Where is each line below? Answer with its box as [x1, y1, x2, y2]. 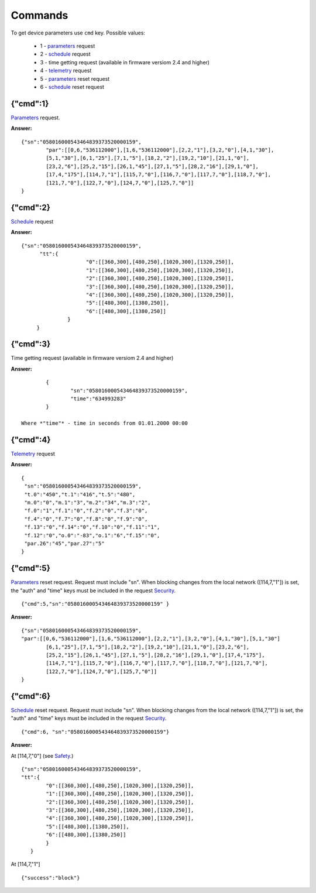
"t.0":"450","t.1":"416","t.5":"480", [24, 491, 136, 497]
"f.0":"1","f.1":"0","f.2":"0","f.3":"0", [24, 507, 148, 514]
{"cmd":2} [11, 202, 51, 212]
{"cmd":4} [11, 435, 51, 445]
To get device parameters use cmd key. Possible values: [11, 29, 146, 36]
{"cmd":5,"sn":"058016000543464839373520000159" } [21, 600, 170, 607]
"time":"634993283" [70, 395, 126, 402]
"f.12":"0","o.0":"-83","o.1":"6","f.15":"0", [24, 532, 160, 538]
